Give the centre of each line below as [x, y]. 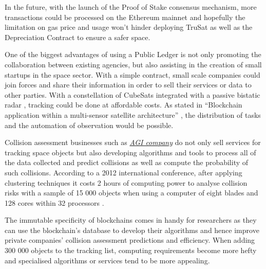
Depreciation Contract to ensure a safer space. [78, 37]
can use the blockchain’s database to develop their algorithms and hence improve [132, 230]
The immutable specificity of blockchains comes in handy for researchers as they [131, 220]
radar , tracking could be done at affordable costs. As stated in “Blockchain [123, 105]
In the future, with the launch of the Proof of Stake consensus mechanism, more [131, 7]
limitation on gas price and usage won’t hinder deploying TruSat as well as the [129, 27]
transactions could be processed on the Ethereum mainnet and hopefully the [125, 17]
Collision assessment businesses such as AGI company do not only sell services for [133, 142]
